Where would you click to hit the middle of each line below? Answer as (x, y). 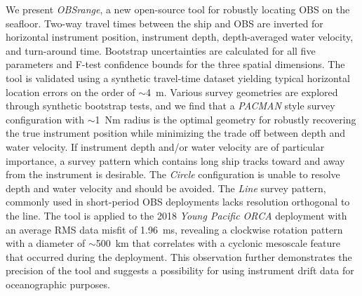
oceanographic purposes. (58, 284)
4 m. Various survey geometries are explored (242, 92)
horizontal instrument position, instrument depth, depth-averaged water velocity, (180, 37)
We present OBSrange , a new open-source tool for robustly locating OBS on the (178, 9)
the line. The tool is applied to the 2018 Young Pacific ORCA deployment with (176, 215)
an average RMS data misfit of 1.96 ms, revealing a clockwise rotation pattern (174, 229)
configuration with (45, 119)
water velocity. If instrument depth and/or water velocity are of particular (165, 146)
